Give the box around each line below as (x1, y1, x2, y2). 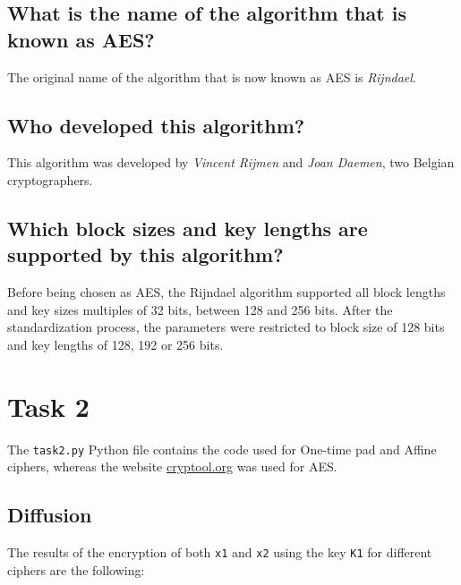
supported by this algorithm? (7, 241, 284, 268)
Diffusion (7, 501, 92, 529)
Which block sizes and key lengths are (7, 214, 368, 242)
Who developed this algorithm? (7, 111, 305, 139)
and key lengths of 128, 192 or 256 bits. (7, 335, 224, 353)
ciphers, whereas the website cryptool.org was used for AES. (7, 457, 337, 476)
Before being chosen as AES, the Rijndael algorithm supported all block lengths (7, 283, 446, 301)
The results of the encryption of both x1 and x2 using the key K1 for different (7, 543, 432, 562)
